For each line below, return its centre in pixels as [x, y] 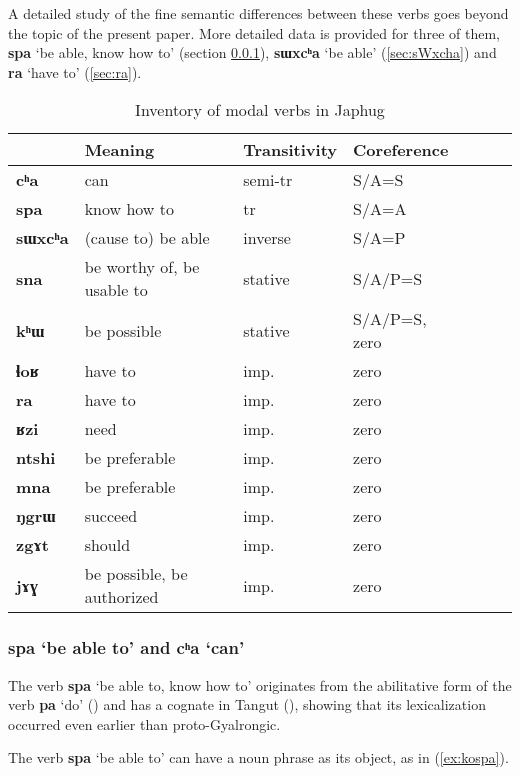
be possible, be [136, 574]
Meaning [119, 150]
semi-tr [268, 180]
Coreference [401, 150]
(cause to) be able [147, 238]
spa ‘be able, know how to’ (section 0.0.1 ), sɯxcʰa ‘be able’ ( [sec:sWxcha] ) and [252, 52]
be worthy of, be [142, 267]
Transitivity [290, 150]
